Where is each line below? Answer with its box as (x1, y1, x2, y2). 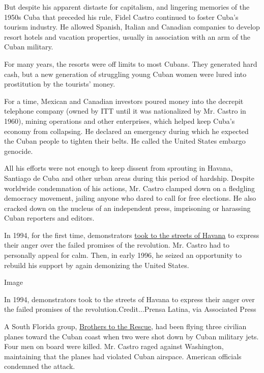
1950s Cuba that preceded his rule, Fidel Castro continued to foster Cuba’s (4, 11, 239, 22)
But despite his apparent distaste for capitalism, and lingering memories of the (4, 2, 250, 12)
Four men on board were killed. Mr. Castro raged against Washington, (4, 341, 224, 352)
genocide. (4, 145, 33, 156)
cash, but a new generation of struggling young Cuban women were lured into (4, 68, 247, 79)
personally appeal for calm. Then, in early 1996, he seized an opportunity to (4, 250, 242, 260)
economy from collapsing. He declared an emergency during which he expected (4, 125, 249, 136)
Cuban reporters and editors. (4, 212, 95, 223)
